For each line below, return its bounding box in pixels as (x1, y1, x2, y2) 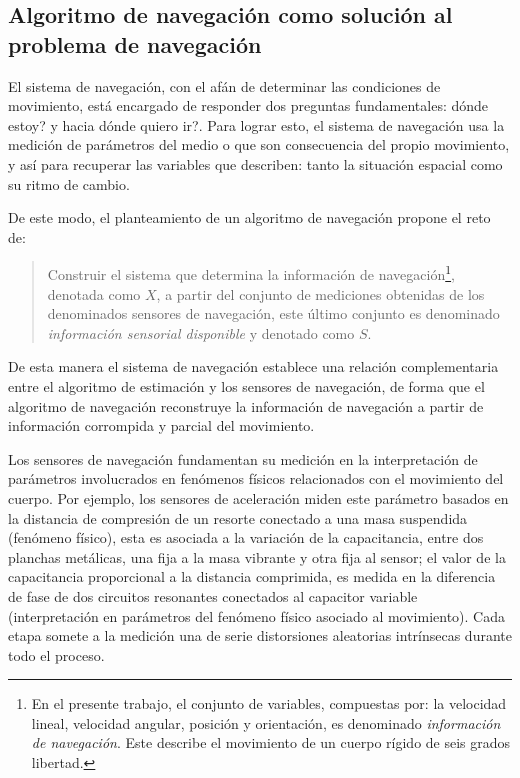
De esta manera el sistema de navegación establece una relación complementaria (8, 356, 499, 377)
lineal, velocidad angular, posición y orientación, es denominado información (31, 712, 501, 733)
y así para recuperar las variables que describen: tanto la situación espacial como (8, 153, 503, 174)
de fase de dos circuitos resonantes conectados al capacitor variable (8, 585, 418, 606)
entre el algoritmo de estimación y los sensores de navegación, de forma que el (8, 375, 485, 396)
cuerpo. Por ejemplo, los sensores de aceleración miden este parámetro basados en (8, 487, 509, 508)
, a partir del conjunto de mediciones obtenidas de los (156, 283, 485, 304)
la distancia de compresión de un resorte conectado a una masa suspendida (8, 507, 468, 528)
